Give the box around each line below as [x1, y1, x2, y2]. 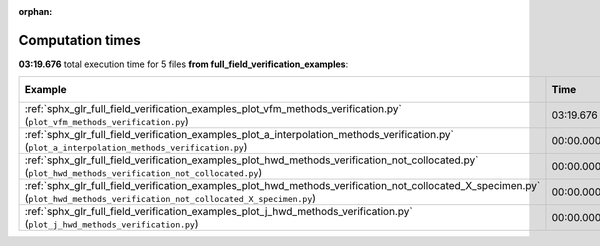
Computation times [18, 31, 141, 49]
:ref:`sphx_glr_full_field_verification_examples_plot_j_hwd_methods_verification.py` [24, 205, 414, 219]
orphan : [18, 6, 53, 17]
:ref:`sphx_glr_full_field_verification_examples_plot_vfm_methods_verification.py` [24, 102, 402, 116]
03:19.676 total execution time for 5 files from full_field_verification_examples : [18, 58, 349, 70]
